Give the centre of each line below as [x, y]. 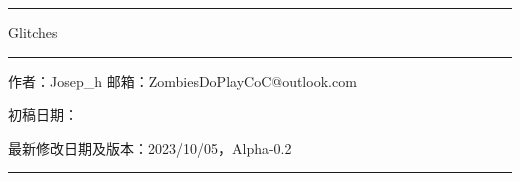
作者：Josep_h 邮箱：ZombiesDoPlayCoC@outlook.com [182, 80]
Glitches [33, 32]
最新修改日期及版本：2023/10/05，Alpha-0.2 [150, 147]
